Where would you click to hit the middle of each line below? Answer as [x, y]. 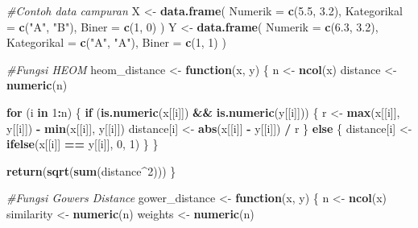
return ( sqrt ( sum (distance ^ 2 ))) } [91, 170]
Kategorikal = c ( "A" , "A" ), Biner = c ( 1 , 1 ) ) [116, 42]
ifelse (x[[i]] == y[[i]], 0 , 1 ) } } [83, 144]
